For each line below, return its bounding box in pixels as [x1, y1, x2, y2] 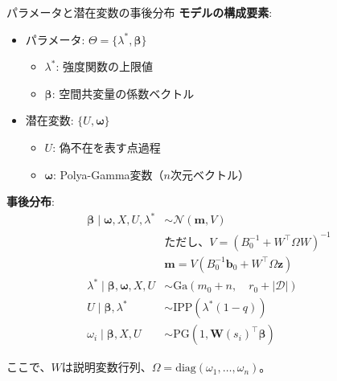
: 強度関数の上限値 [55, 58, 154, 75]
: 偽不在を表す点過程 [52, 138, 161, 155]
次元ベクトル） [170, 166, 249, 182]
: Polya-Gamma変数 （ [53, 166, 164, 182]
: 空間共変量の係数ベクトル [51, 84, 195, 101]
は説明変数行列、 [61, 358, 152, 375]
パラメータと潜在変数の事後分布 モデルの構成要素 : [6, 4, 273, 20]
